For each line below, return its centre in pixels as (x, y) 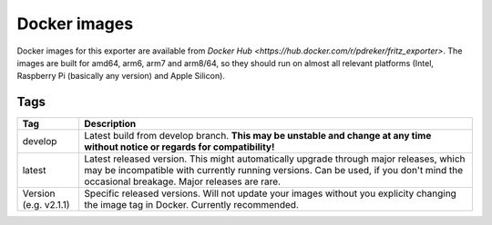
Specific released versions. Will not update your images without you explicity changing (271, 193)
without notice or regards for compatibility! (179, 147)
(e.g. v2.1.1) (46, 205)
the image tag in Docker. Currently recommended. (192, 205)
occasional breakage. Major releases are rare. (183, 181)
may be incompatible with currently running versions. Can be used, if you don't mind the (274, 171)
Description (110, 124)
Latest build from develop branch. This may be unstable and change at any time (258, 136)
